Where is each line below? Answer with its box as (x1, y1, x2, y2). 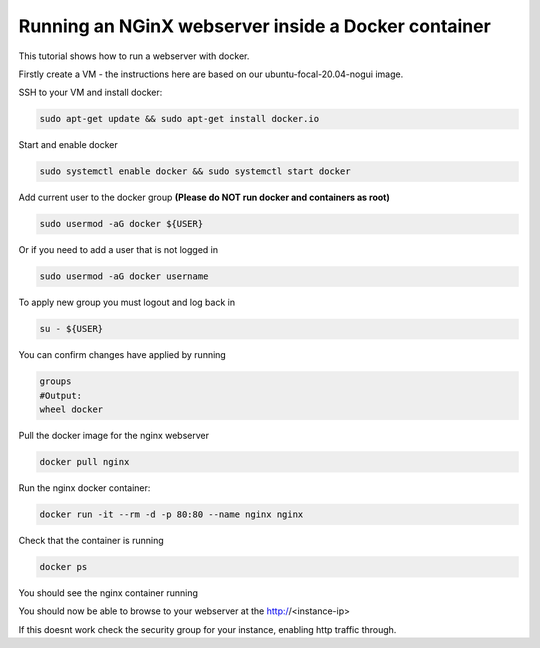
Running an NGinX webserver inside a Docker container (18, 15, 492, 37)
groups (39, 376, 72, 387)
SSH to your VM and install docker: (18, 86, 163, 99)
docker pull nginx (39, 456, 130, 467)
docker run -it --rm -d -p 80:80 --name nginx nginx (39, 508, 304, 520)
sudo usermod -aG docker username (39, 271, 209, 282)
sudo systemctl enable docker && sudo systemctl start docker (39, 166, 351, 177)
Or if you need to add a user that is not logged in (18, 244, 219, 256)
